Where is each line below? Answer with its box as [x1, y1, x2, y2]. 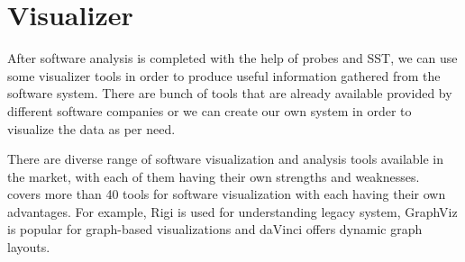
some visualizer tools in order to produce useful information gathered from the [7, 66, 441, 85]
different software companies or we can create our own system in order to [7, 101, 412, 120]
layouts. [7, 238, 50, 257]
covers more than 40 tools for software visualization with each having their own [7, 185, 446, 203]
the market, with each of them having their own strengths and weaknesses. [7, 167, 420, 185]
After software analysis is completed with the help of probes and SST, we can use [7, 49, 458, 68]
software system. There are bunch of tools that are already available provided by [7, 84, 452, 103]
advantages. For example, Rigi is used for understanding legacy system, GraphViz [7, 202, 458, 221]
